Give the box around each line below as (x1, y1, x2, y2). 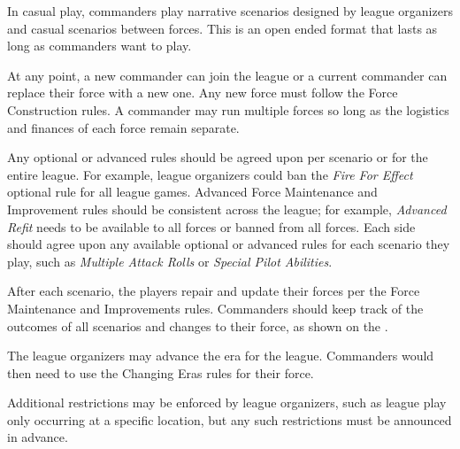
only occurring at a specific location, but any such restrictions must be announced (7, 410, 452, 429)
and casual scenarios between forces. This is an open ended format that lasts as (7, 19, 438, 37)
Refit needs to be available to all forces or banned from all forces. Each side (7, 217, 416, 236)
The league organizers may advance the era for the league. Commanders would (7, 346, 434, 365)
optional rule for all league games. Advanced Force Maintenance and (7, 182, 378, 201)
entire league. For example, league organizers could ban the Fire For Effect (7, 165, 413, 183)
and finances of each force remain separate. (7, 118, 240, 136)
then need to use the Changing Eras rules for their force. (7, 363, 314, 382)
